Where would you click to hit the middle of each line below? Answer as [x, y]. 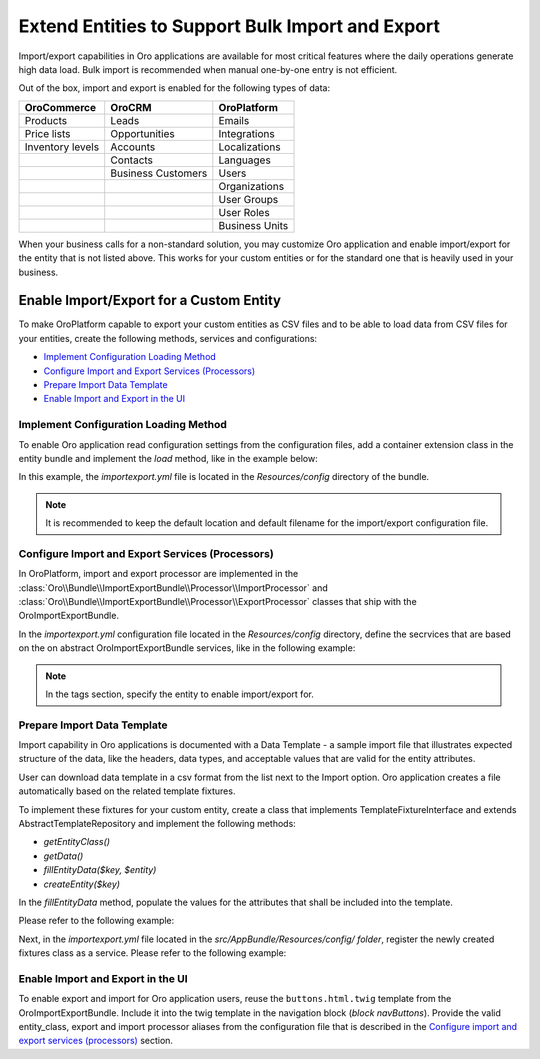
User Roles [244, 212]
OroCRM [131, 107]
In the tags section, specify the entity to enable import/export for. [179, 694]
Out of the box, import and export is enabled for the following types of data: [174, 88]
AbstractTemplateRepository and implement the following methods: [157, 824]
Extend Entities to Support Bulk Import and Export [229, 26]
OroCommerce [60, 107]
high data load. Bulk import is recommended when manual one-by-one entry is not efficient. [208, 69]
